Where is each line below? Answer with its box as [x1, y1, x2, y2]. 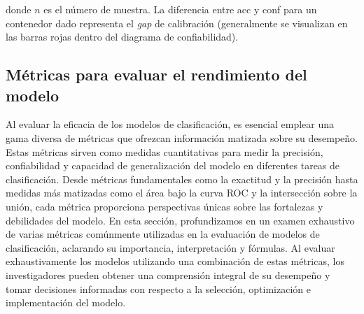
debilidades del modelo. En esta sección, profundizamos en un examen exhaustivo [6, 213, 355, 227]
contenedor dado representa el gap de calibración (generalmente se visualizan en [6, 15, 348, 30]
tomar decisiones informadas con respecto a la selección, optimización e [6, 281, 311, 296]
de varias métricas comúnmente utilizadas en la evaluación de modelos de [6, 227, 320, 241]
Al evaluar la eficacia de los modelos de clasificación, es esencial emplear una [6, 117, 334, 131]
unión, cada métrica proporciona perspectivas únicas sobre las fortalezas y [6, 199, 323, 213]
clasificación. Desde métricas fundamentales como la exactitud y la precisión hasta [6, 171, 358, 186]
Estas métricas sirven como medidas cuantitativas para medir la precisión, [6, 144, 323, 159]
